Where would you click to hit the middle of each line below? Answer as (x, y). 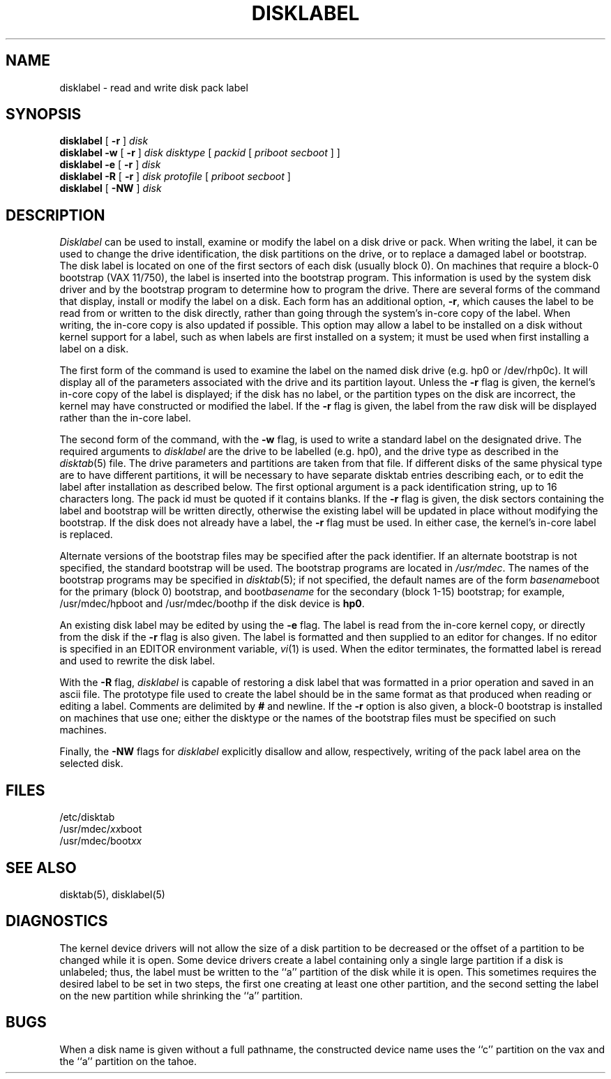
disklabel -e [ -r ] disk (110, 165)
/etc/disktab (87, 817)
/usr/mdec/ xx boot (101, 829)
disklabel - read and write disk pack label (154, 87)
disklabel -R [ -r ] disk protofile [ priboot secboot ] (175, 177)
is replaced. (86, 535)
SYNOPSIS (44, 114)
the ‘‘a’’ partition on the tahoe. (128, 1061)
